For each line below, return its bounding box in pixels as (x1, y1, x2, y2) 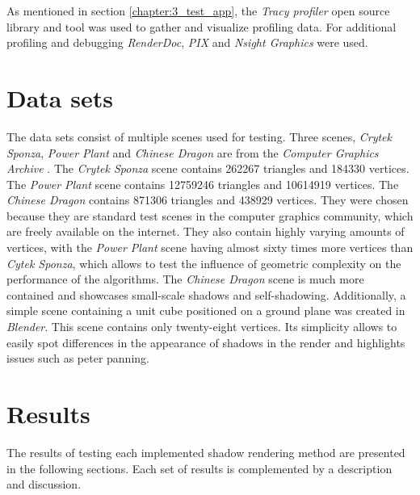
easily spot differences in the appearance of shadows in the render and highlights (6, 333, 405, 350)
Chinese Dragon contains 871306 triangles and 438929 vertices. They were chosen (6, 191, 409, 208)
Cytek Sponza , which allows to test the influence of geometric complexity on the (6, 254, 401, 271)
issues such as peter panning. (6, 350, 149, 367)
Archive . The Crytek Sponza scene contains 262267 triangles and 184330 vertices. (6, 160, 409, 177)
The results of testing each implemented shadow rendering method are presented (6, 443, 405, 460)
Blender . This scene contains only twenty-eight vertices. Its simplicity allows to (6, 318, 397, 335)
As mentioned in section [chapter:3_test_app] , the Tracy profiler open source (6, 2, 390, 19)
